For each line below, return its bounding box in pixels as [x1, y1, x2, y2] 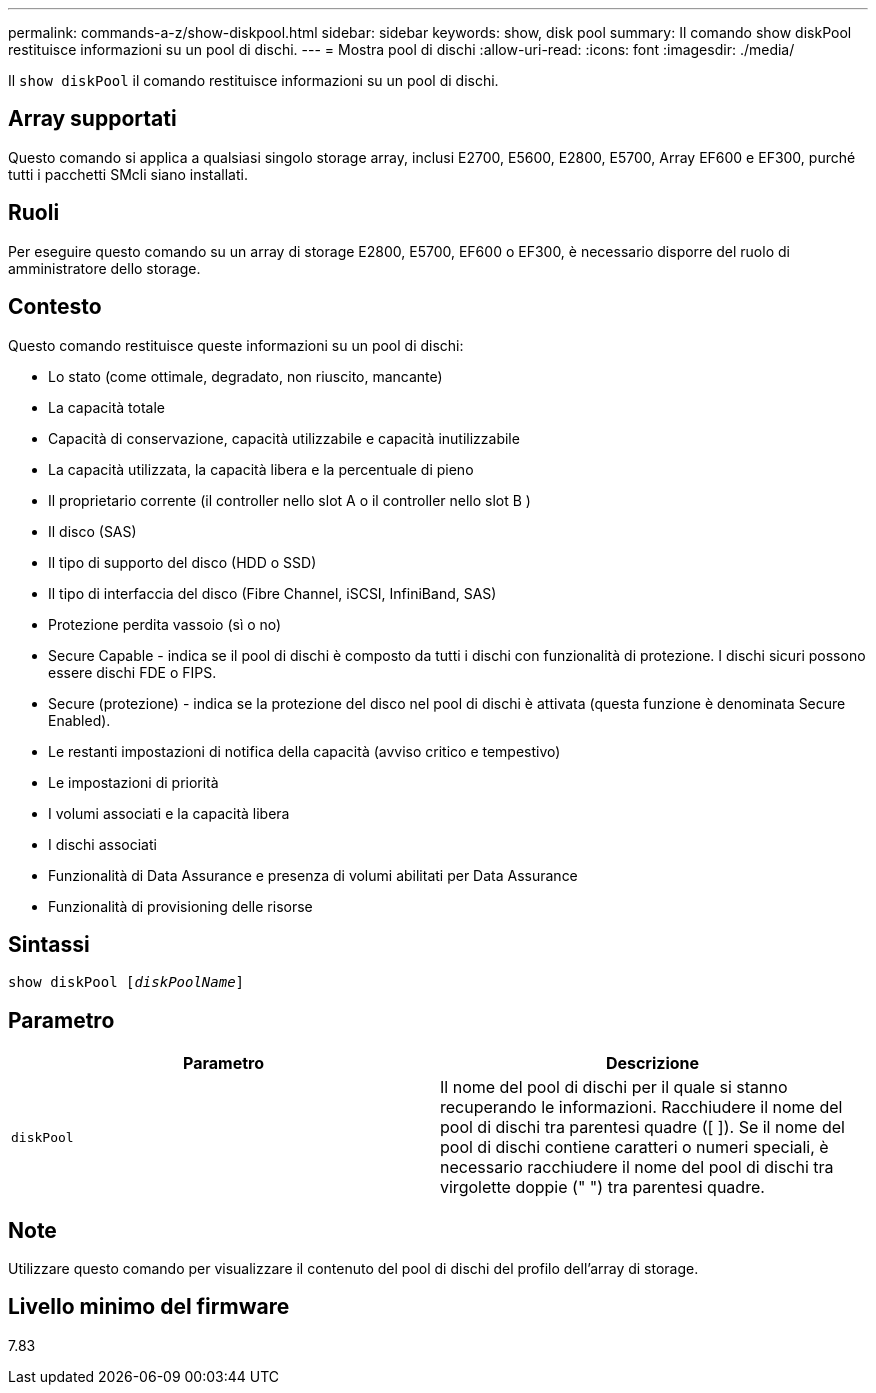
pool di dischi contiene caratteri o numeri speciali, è [440, 1137, 829, 1158]
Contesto [8, 294, 102, 320]
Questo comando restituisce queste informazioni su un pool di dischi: [8, 336, 464, 354]
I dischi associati [48, 835, 157, 853]
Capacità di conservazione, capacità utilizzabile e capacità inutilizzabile [48, 429, 520, 447]
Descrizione [605, 1053, 700, 1074]
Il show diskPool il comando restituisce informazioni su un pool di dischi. [8, 72, 499, 89]
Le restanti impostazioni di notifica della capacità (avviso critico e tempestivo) [48, 742, 561, 760]
